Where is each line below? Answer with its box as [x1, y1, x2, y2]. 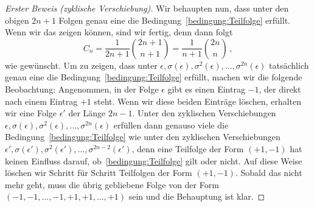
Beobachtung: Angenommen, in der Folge [5, 82, 159, 95]
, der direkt [259, 82, 301, 95]
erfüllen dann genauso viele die [113, 118, 229, 131]
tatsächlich [269, 58, 309, 71]
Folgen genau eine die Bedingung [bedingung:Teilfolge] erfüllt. [58, 13, 290, 26]
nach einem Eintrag [5, 94, 78, 107]
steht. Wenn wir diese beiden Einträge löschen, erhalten [94, 94, 301, 107]
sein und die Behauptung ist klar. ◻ [128, 190, 265, 203]
